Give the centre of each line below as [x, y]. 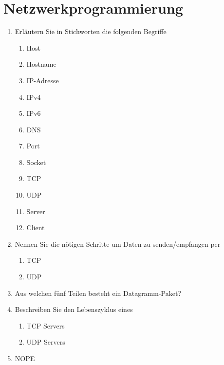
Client [36, 228]
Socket [36, 162]
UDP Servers [46, 342]
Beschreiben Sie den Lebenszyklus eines [74, 309]
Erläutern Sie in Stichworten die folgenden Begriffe [91, 31]
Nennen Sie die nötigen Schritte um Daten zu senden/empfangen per [118, 244]
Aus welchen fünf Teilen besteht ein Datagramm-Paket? [98, 293]
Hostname [41, 64]
